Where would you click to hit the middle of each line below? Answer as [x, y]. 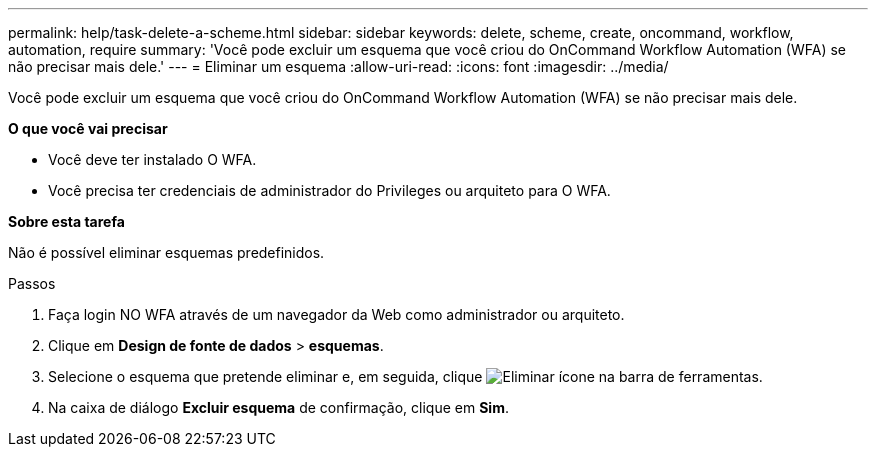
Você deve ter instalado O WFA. [152, 159]
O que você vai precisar [88, 128]
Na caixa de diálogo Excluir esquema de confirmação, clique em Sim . [278, 407]
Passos [32, 283]
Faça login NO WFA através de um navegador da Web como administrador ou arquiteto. [336, 314]
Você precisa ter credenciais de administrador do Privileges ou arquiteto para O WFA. [329, 190]
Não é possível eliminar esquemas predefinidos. [166, 252]
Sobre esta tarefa [66, 221]
